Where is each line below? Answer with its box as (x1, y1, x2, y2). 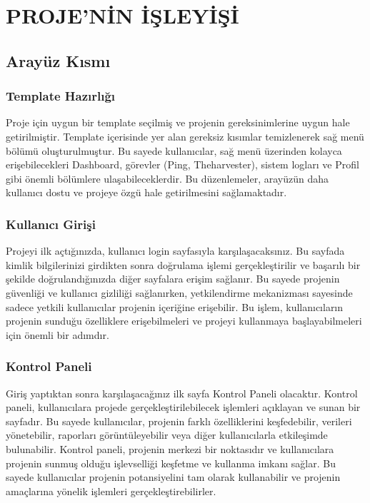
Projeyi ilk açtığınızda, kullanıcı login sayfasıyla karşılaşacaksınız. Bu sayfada (6, 243, 345, 258)
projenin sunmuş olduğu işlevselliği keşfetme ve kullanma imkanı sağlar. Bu (6, 455, 336, 470)
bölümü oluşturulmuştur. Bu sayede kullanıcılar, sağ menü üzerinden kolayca (6, 143, 342, 158)
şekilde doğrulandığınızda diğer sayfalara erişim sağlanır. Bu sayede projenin (6, 271, 340, 286)
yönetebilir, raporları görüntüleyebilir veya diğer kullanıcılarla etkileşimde (6, 427, 328, 442)
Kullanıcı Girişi (6, 215, 96, 233)
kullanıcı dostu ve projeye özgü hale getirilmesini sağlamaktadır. (6, 185, 287, 200)
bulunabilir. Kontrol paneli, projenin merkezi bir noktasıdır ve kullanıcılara (6, 441, 334, 456)
